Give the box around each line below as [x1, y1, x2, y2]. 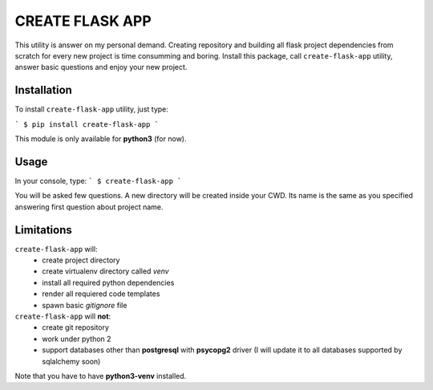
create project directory [42, 255, 120, 265]
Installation [14, 83, 72, 97]
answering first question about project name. [14, 201, 164, 212]
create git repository [42, 323, 110, 332]
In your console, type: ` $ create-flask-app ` [14, 176, 182, 185]
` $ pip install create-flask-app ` [14, 120, 160, 128]
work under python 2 [42, 334, 111, 343]
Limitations [14, 223, 72, 237]
